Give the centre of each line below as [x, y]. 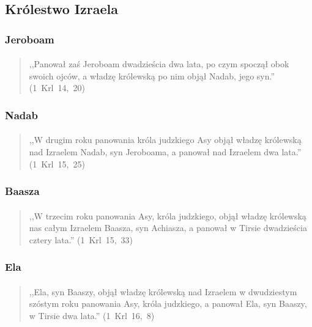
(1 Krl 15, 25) [57, 163]
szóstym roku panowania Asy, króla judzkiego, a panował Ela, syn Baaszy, [168, 303]
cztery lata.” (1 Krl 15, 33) [81, 239]
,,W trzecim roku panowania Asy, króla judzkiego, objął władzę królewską [168, 215]
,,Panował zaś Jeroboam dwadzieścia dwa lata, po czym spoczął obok [159, 64]
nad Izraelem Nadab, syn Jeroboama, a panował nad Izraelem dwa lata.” [165, 152]
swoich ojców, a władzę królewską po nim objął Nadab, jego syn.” [152, 75]
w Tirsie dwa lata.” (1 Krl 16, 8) [92, 316]
